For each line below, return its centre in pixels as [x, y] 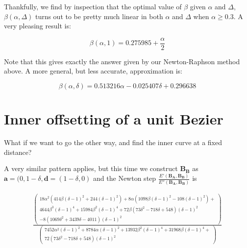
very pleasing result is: [37, 26]
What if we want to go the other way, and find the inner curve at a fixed [113, 142]
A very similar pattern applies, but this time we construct [91, 168]
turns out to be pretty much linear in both [99, 16]
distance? [18, 152]
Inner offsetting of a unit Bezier [114, 119]
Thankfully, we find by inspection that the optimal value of [93, 6]
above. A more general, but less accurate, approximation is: [93, 71]
